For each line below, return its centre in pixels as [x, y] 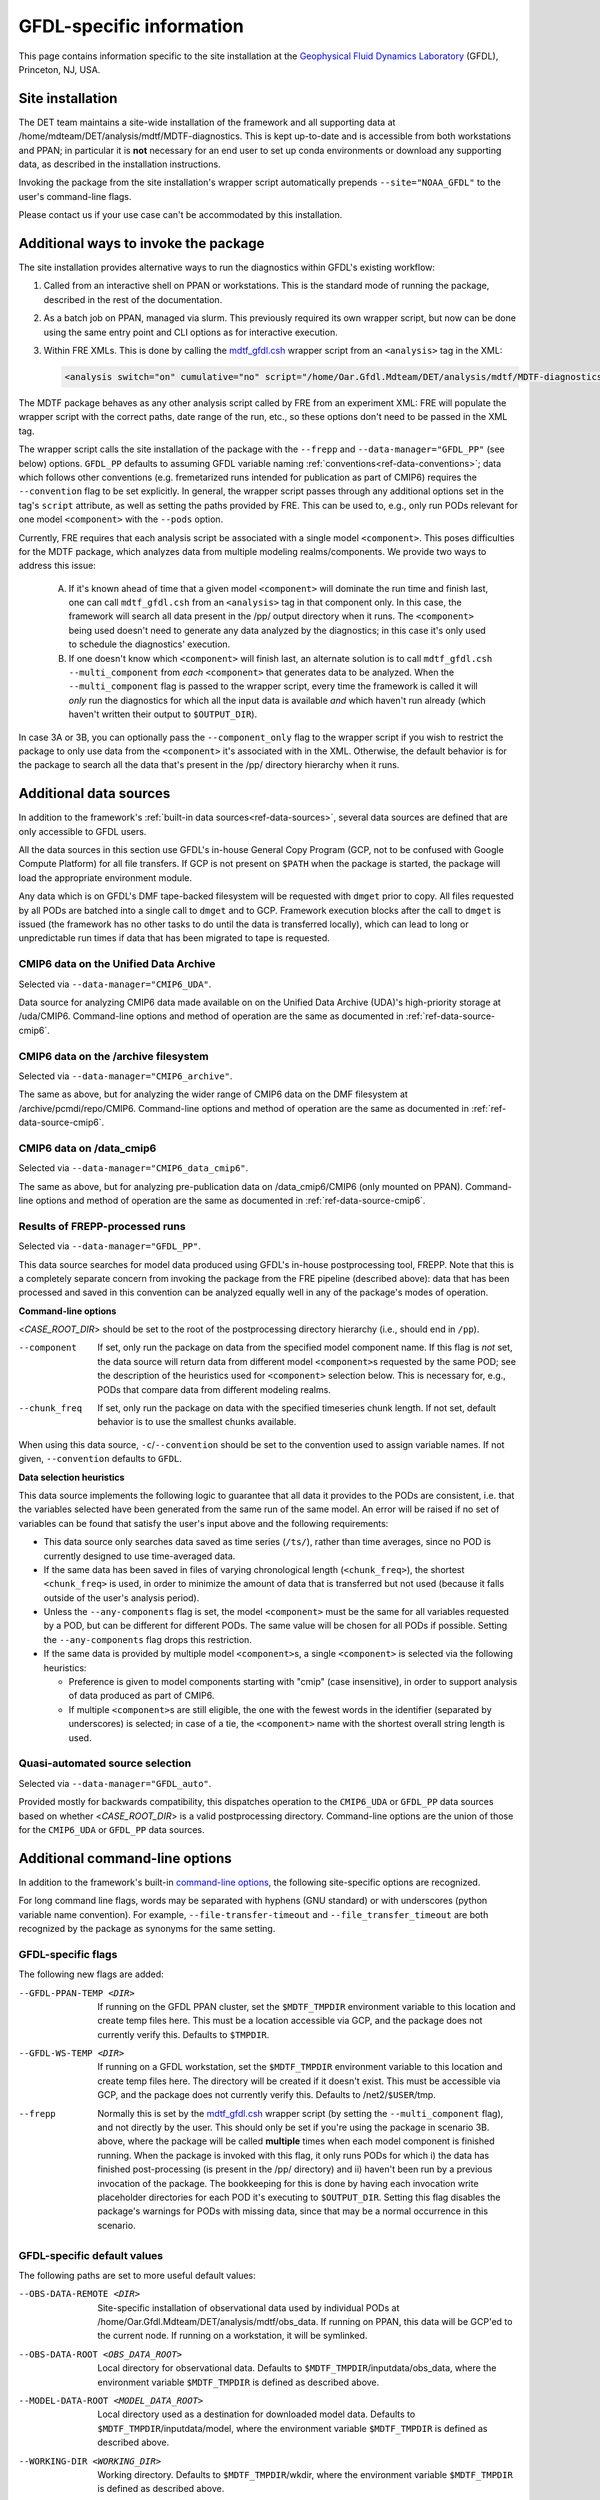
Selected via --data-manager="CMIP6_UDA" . [115, 984]
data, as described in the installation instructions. [119, 164]
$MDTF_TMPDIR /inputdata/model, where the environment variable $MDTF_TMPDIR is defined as [292, 2428]
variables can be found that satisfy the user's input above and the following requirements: [203, 1523]
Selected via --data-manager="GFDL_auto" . [115, 1783]
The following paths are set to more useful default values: [137, 2275]
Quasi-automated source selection [105, 1763]
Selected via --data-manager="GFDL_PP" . [110, 1246]
